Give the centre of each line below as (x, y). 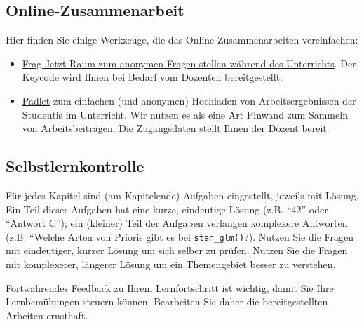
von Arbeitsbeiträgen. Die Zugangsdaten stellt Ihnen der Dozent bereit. (176, 128)
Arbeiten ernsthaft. (47, 315)
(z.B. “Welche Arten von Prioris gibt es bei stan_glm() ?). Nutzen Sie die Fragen (180, 236)
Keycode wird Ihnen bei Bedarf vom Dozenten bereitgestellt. (152, 77)
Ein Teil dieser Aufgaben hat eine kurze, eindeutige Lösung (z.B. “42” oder (167, 209)
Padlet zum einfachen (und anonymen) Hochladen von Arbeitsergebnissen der (189, 100)
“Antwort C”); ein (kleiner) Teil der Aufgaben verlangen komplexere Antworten (177, 223)
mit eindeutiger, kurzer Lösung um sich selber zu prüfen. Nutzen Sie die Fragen (177, 250)
